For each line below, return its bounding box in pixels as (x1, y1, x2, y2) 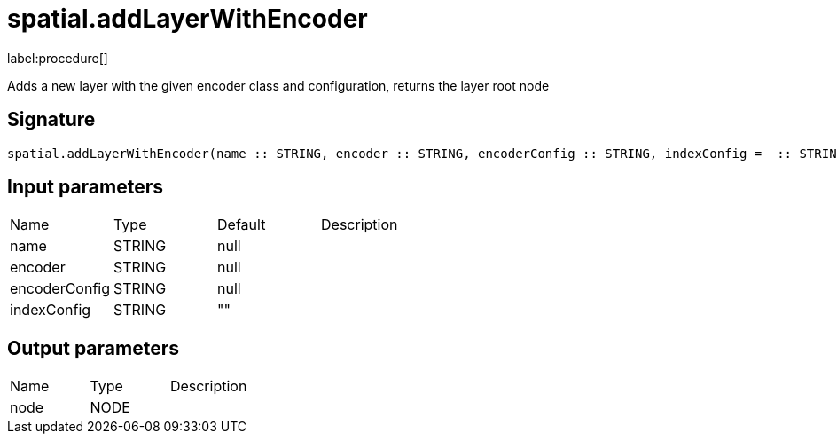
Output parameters (7, 336, 179, 359)
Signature (7, 108, 96, 131)
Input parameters (7, 176, 164, 199)
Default (217, 216, 266, 234)
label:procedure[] (7, 50, 108, 66)
